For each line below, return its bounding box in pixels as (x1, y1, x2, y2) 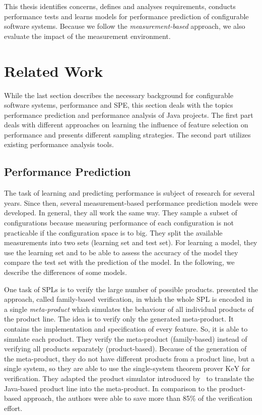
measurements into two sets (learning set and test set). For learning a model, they (4, 237, 257, 248)
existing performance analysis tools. (4, 139, 114, 150)
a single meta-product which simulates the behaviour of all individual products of (4, 303, 254, 314)
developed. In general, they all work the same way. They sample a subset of (4, 207, 237, 218)
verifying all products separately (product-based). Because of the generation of (4, 343, 247, 354)
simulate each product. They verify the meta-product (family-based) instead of (4, 333, 247, 344)
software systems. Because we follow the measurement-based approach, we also (4, 21, 245, 31)
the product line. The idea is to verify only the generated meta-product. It (4, 313, 234, 324)
